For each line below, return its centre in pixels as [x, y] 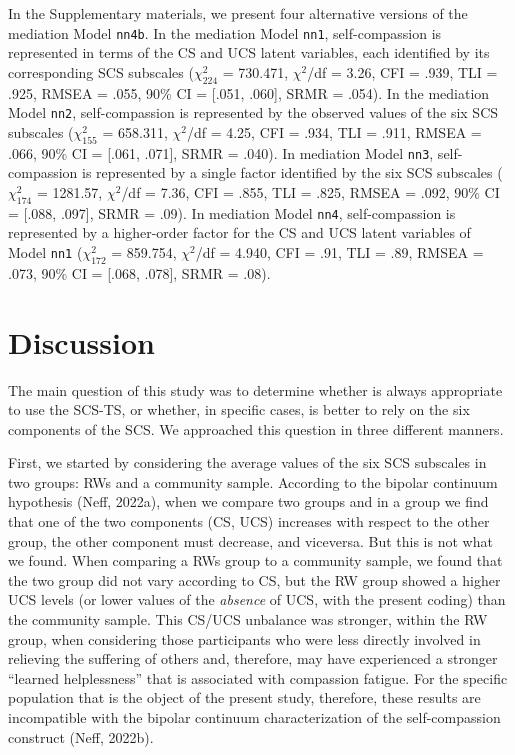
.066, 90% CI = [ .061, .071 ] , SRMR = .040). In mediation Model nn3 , [221, 152]
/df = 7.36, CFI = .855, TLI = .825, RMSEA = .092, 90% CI [310, 191]
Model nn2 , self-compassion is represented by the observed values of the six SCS [253, 112]
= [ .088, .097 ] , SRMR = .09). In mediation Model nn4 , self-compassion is [232, 212]
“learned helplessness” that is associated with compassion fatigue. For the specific [258, 677]
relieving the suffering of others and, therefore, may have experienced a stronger [253, 658]
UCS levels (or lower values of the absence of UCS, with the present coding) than [257, 599]
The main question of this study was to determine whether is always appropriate [255, 389]
